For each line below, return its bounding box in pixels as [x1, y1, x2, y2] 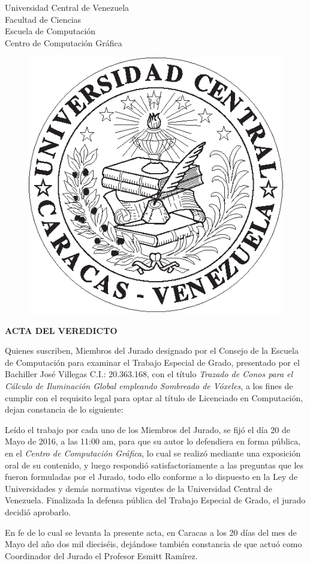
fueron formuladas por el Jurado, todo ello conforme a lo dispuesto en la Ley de [5, 470, 298, 483]
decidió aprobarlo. [5, 505, 71, 518]
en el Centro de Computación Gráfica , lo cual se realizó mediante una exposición [5, 447, 301, 459]
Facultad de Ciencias [5, 13, 82, 25]
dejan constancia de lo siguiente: [5, 403, 124, 416]
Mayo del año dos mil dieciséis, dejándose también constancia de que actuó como [5, 538, 302, 550]
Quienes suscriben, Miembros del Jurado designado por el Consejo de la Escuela [5, 344, 299, 357]
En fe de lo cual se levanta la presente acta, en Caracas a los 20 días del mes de [5, 526, 297, 538]
